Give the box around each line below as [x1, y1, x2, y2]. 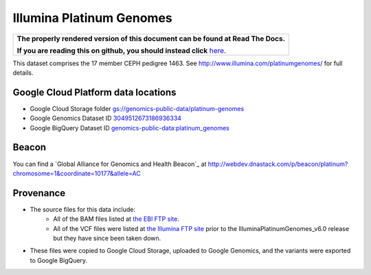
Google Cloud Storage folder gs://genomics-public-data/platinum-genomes [30, 104, 245, 112]
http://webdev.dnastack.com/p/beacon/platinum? [207, 160, 348, 168]
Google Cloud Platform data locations [12, 86, 177, 98]
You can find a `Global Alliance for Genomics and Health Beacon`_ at [12, 160, 207, 168]
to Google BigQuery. [30, 256, 88, 264]
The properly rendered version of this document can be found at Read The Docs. [16, 34, 285, 43]
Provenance [12, 187, 66, 199]
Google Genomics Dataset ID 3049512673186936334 [30, 114, 182, 123]
